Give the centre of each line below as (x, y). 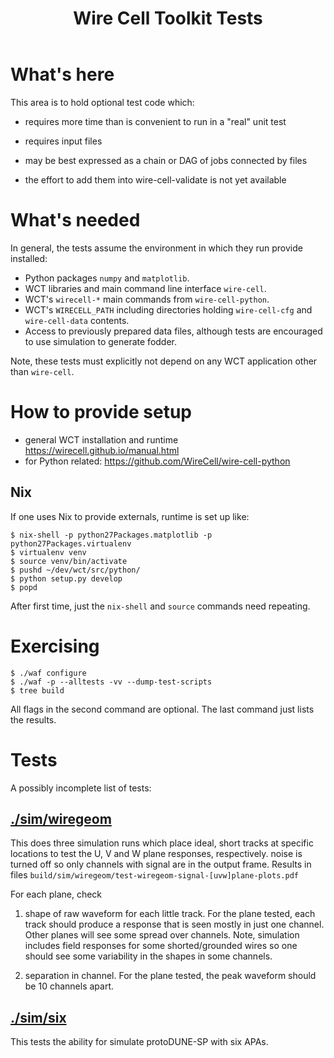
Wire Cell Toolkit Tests (168, 18)
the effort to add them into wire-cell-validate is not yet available (155, 179)
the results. (33, 719)
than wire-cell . (42, 371)
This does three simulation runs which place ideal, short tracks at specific (162, 843)
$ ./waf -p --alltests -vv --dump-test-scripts (111, 682)
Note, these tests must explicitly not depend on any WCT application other (164, 361)
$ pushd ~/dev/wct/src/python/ (75, 570)
